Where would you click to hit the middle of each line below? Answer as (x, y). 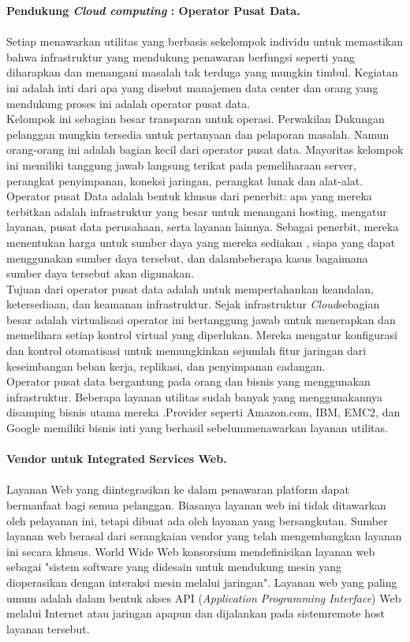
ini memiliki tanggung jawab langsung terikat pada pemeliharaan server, (181, 164)
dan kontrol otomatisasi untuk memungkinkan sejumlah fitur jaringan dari (186, 351)
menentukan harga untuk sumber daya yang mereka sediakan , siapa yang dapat (201, 242)
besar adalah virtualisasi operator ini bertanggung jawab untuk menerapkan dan (201, 319)
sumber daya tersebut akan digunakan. (100, 273)
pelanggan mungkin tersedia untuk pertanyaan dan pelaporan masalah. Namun (198, 134)
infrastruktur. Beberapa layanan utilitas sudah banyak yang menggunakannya (195, 396)
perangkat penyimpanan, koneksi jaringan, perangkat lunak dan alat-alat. (185, 180)
